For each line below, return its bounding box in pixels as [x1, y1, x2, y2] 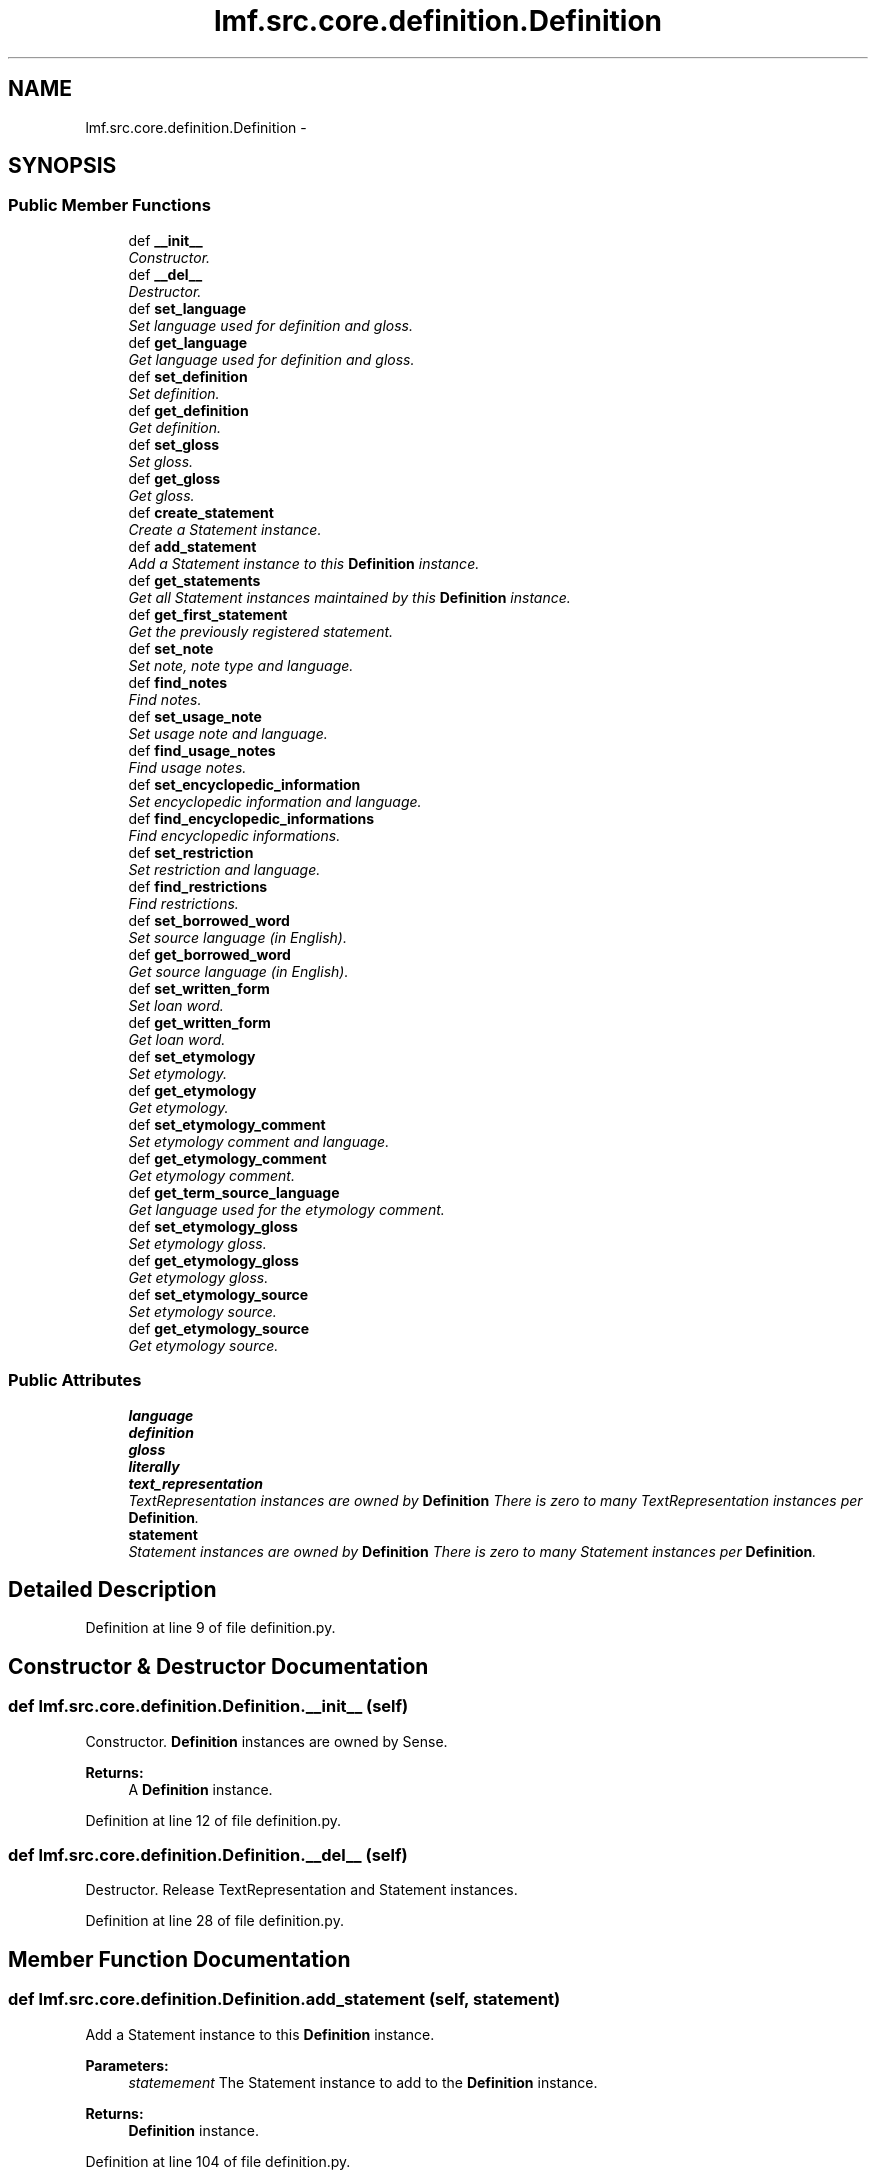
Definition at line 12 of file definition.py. [85, 1811, 341, 1829]
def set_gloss [128, 435, 220, 453]
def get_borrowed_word [128, 945, 291, 963]
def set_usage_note [128, 707, 262, 725]
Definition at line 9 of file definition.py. [85, 1619, 336, 1637]
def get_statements [128, 571, 261, 589]
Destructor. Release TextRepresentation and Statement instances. [85, 1881, 518, 1899]
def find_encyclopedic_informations [128, 809, 375, 827]
